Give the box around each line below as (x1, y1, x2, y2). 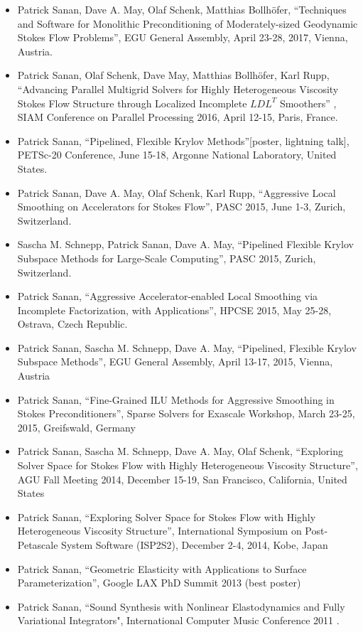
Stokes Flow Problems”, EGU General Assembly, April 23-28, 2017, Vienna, (17, 30, 348, 45)
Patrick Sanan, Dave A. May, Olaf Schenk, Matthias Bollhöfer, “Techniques (17, 2, 347, 16)
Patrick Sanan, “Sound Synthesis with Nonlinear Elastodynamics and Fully (17, 599, 345, 614)
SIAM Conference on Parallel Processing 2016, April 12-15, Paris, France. (17, 109, 338, 124)
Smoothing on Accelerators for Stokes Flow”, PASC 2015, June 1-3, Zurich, (17, 199, 346, 214)
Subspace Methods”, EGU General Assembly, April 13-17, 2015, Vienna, (17, 354, 333, 369)
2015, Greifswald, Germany (17, 419, 136, 434)
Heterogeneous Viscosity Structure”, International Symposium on (17, 523, 302, 538)
